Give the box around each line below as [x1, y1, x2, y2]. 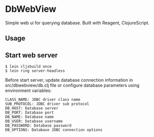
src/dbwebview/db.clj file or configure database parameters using [5, 83, 140, 89]
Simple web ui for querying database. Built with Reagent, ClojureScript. [5, 20, 150, 26]
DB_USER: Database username [5, 119, 63, 124]
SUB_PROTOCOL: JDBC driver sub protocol [5, 101, 90, 107]
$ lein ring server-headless [5, 68, 65, 74]
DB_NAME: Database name [5, 115, 54, 120]
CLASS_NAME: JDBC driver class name [5, 97, 80, 102]
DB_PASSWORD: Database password [5, 123, 72, 128]
